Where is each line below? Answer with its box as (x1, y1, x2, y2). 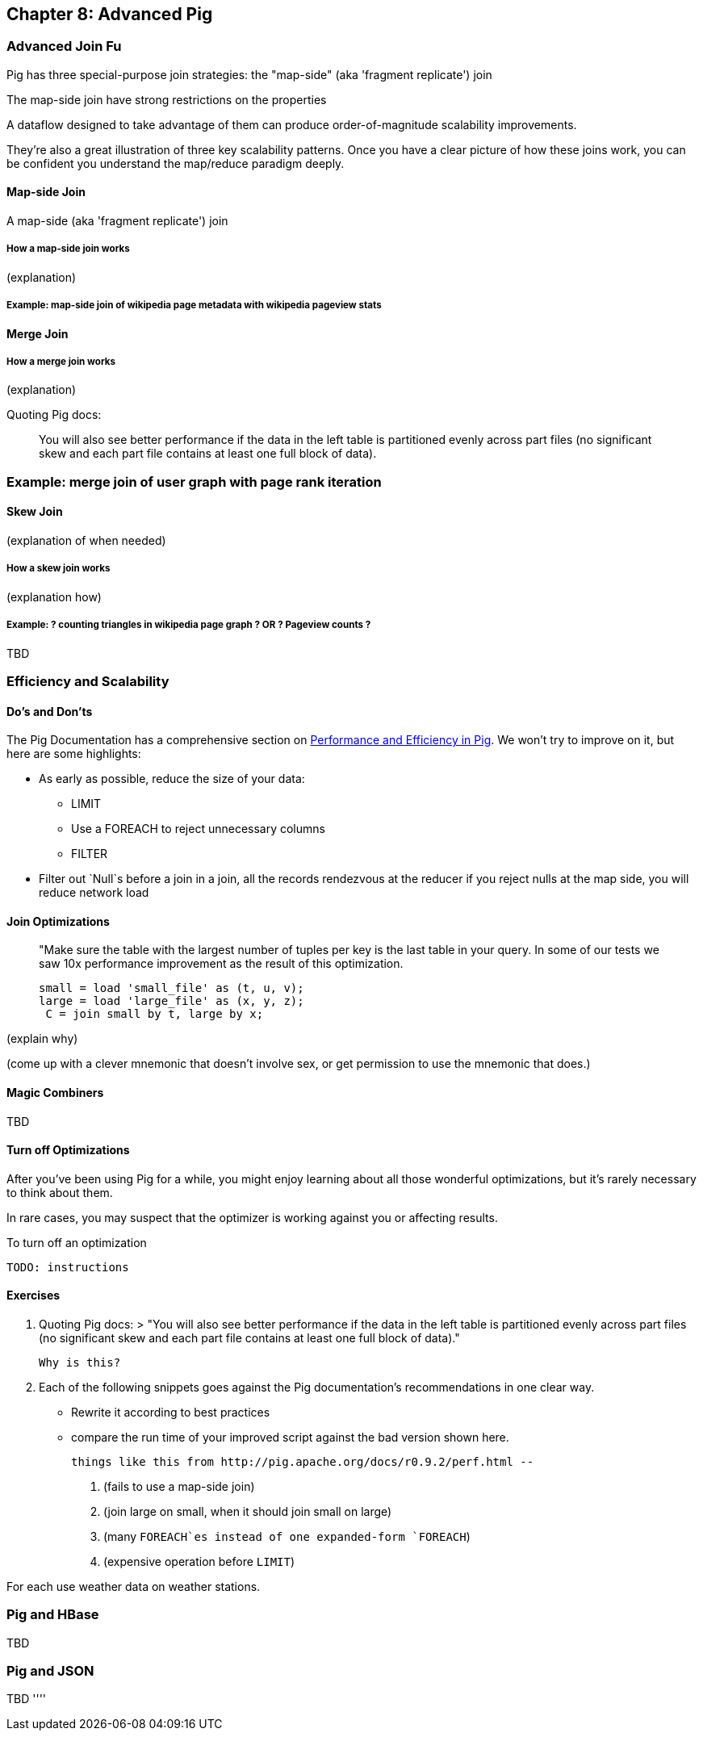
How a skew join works (6, 563, 111, 575)
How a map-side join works (6, 243, 130, 255)
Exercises (6, 1288, 61, 1303)
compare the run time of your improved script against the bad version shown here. (71, 1429, 509, 1444)
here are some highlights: (6, 747, 141, 761)
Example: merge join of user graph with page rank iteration (6, 473, 382, 490)
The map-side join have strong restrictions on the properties (6, 92, 327, 107)
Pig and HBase (6, 1606, 99, 1623)
